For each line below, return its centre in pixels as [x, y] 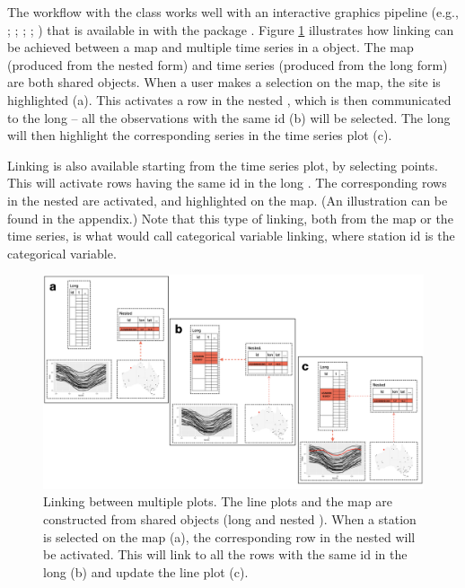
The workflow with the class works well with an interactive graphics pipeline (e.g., [233, 12]
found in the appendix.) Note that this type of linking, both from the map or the [230, 218]
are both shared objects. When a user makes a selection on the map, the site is [224, 82]
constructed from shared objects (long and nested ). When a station [230, 519]
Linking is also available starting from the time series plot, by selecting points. [223, 165]
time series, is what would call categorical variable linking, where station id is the [231, 236]
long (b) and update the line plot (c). [146, 571]
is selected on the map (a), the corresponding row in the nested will [229, 536]
